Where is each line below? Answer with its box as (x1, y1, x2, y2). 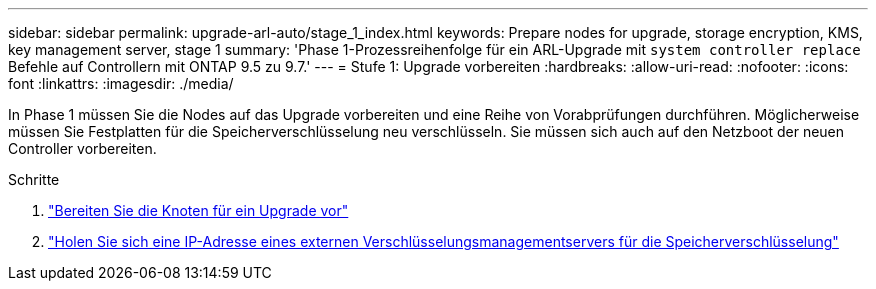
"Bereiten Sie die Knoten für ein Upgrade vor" (48, 202, 349, 219)
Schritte (8, 171, 60, 188)
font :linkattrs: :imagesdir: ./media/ (8, 75, 234, 92)
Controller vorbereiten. (8, 140, 157, 157)
